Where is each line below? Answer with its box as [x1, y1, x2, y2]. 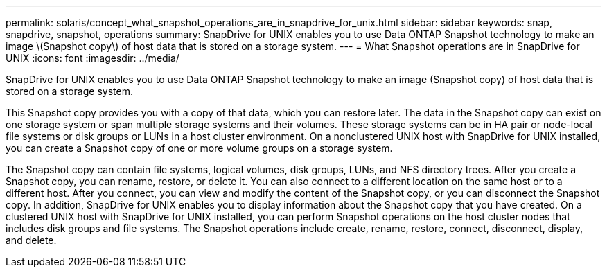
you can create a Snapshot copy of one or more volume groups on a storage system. [6, 142, 393, 154]
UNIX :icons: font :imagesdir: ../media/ [6, 52, 179, 64]
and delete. [6, 234, 57, 246]
